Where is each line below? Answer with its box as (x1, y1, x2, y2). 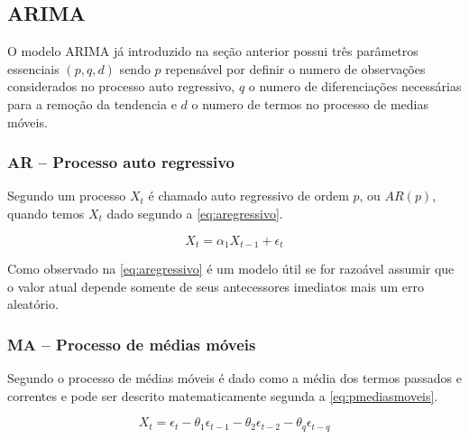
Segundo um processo (7, 186, 126, 205)
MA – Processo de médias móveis (7, 332, 256, 355)
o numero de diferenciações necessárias (248, 77, 462, 96)
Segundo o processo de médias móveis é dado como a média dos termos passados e (7, 369, 462, 388)
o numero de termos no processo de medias (191, 94, 428, 113)
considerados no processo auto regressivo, (7, 77, 235, 96)
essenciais (7, 59, 60, 78)
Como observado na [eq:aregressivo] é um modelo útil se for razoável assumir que (7, 259, 455, 278)
